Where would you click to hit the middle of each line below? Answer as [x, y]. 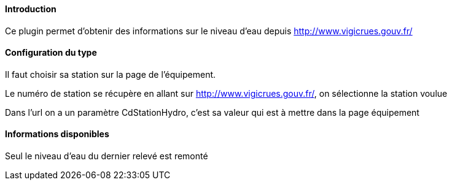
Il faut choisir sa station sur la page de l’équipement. [111, 74]
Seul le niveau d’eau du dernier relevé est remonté [107, 156]
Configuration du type [51, 53]
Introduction [31, 9]
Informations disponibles [57, 134]
